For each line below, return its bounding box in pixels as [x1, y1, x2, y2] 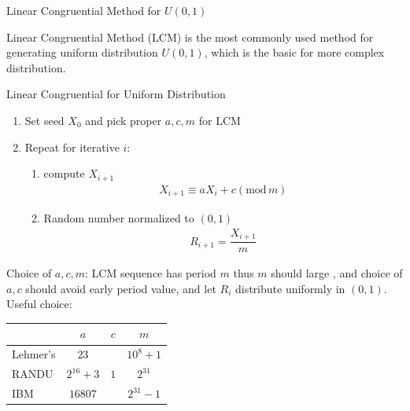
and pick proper [85, 112, 162, 128]
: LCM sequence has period [85, 265, 216, 281]
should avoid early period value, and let [25, 280, 216, 296]
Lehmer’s [12, 346, 56, 362]
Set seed [24, 112, 65, 128]
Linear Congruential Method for [6, 2, 161, 18]
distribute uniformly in [235, 280, 345, 296]
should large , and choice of [271, 265, 403, 281]
